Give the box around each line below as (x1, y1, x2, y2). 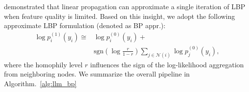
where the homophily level (4, 59, 83, 69)
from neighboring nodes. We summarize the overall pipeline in (4, 69, 190, 79)
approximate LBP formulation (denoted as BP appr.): (4, 20, 166, 31)
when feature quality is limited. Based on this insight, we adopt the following (4, 11, 235, 21)
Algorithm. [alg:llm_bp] (4, 78, 77, 88)
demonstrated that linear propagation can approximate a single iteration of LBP (4, 1, 246, 11)
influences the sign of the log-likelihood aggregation (90, 59, 244, 69)
